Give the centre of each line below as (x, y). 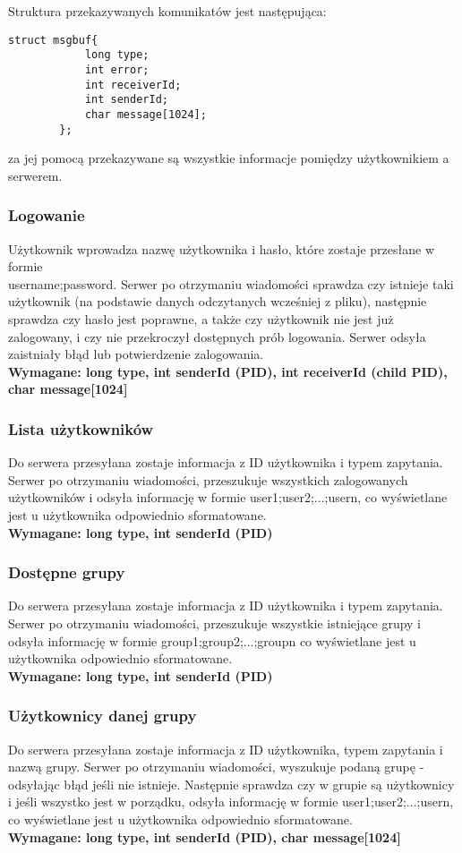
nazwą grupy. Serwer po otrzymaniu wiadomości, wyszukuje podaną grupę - (216, 767)
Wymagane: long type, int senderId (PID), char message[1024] (205, 836)
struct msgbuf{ (53, 40)
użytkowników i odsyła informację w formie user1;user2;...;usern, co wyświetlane (228, 497)
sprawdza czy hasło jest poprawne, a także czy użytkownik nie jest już (201, 318)
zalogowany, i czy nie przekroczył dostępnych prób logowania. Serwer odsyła (217, 336)
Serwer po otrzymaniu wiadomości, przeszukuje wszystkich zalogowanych (208, 479)
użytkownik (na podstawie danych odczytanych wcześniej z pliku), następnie (218, 301)
